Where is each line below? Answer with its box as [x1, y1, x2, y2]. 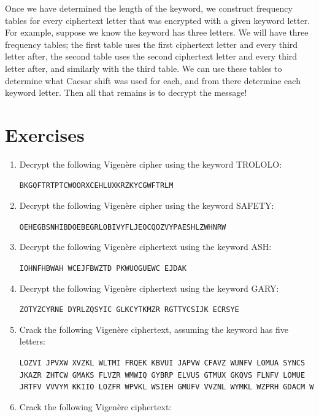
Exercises [5, 122, 85, 147]
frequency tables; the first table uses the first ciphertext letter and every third [5, 37, 298, 50]
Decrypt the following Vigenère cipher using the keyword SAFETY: [19, 199, 274, 212]
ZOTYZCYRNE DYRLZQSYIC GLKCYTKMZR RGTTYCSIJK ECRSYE [19, 305, 239, 314]
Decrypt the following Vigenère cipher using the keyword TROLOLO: [19, 157, 282, 170]
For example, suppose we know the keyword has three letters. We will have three [5, 26, 309, 39]
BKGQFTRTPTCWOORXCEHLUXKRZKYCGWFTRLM [19, 181, 174, 190]
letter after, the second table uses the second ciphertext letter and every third [5, 50, 298, 63]
